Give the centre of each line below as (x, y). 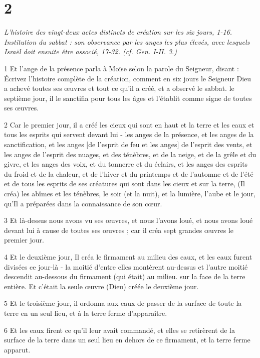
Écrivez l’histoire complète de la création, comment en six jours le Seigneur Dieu (128, 78)
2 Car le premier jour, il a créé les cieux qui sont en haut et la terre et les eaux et (129, 124)
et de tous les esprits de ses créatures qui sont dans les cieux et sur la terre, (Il (124, 184)
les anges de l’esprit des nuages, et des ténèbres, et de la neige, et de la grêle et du (130, 154)
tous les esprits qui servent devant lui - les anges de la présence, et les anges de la (129, 134)
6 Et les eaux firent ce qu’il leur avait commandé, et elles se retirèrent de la (119, 330)
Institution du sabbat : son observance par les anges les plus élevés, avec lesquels (127, 41)
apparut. (17, 349)
